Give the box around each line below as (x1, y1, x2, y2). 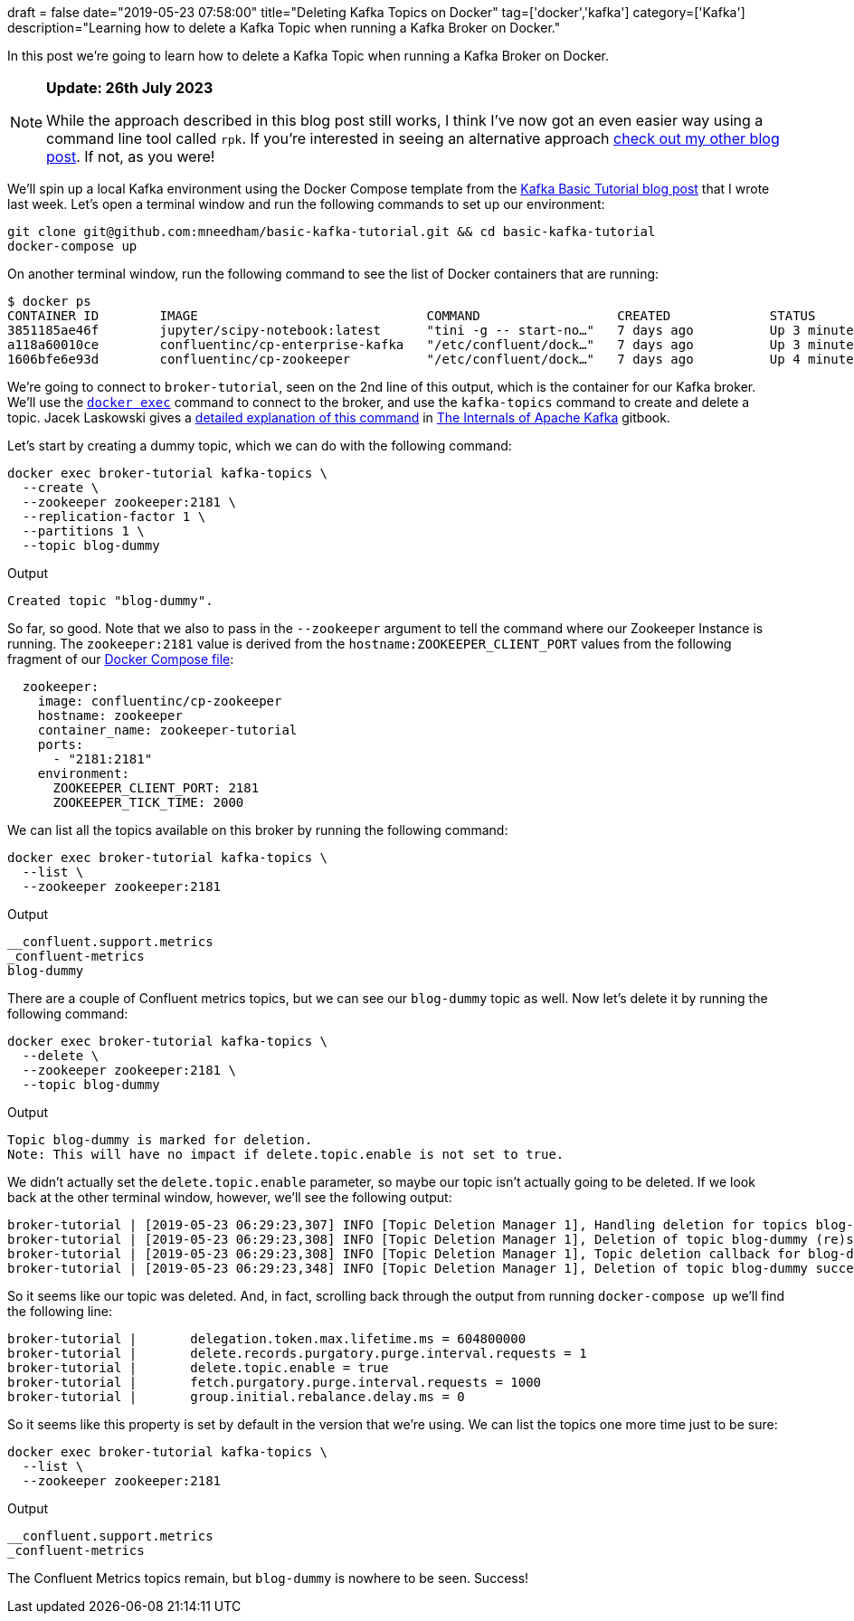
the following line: (7, 1303, 112, 1319)
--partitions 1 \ (22, 524, 145, 538)
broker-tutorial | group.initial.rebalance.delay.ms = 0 (7, 1389, 465, 1404)
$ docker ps (7, 294, 91, 308)
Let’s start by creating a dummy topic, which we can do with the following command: (7, 438, 512, 453)
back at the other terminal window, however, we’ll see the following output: (7, 1190, 452, 1205)
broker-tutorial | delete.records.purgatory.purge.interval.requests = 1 (7, 1346, 587, 1360)
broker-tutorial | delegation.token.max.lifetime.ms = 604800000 (7, 1332, 527, 1346)
